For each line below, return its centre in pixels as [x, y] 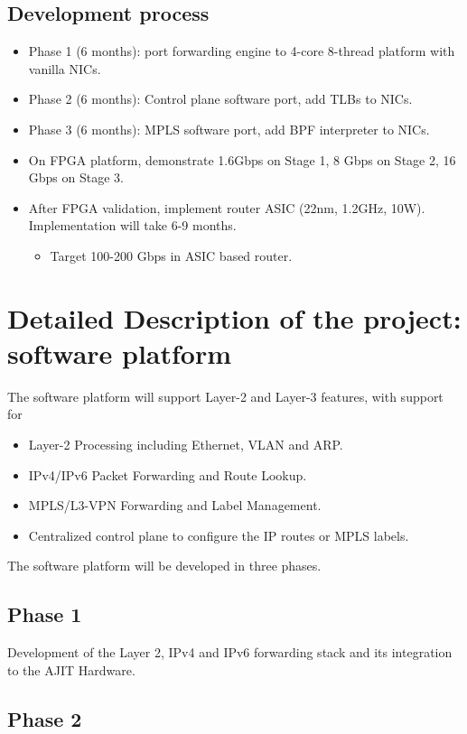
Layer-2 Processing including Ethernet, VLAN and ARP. [186, 445]
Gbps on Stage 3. [76, 177]
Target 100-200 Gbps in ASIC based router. [171, 255]
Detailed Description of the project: [234, 317]
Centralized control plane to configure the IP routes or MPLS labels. [219, 535]
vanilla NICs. [65, 68]
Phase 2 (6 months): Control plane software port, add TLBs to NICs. [220, 99]
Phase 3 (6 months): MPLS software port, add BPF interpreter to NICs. [229, 129]
